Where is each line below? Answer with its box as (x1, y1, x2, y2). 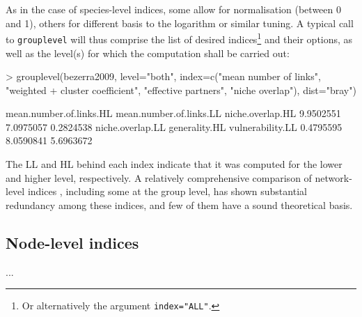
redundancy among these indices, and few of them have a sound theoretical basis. (6, 197, 353, 212)
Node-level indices (6, 231, 139, 253)
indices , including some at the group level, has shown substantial (27, 184, 307, 199)
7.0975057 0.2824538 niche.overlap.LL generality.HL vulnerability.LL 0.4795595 (6, 119, 343, 134)
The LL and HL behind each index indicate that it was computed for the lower (6, 157, 343, 171)
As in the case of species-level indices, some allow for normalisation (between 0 (6, 2, 341, 16)
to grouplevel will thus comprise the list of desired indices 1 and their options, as (6, 30, 353, 46)
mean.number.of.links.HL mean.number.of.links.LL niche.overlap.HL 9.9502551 (6, 106, 341, 121)
